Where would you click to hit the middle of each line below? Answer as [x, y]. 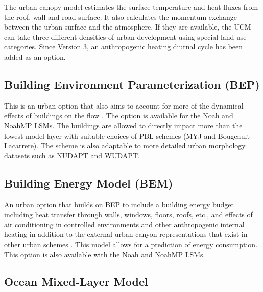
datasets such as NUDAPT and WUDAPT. [72, 155]
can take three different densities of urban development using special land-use [125, 36]
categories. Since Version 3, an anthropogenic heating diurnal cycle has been [124, 47]
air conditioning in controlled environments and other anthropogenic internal [124, 224]
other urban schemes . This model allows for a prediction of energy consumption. [131, 244]
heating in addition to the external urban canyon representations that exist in [126, 234]
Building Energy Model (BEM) [89, 183]
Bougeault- [235, 135]
